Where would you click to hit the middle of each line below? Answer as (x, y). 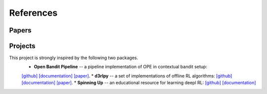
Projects (22, 46)
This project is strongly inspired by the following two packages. (74, 58)
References (33, 13)
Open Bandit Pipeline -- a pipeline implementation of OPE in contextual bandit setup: (121, 67)
